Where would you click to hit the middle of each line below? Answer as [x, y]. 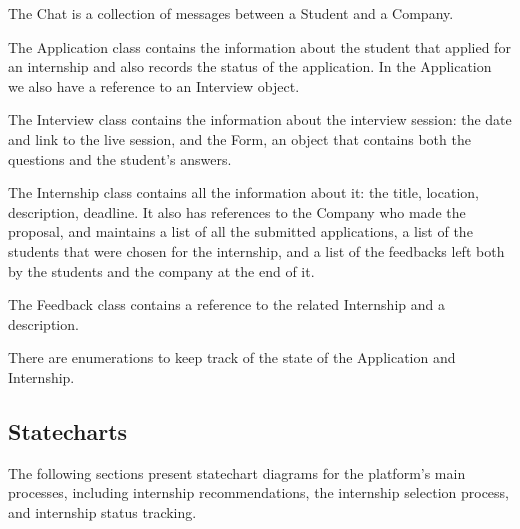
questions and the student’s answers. [120, 158]
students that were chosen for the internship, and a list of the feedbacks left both [256, 250]
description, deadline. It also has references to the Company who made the [237, 211]
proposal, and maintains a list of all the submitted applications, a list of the [240, 231]
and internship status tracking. [102, 511]
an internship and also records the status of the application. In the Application [250, 66]
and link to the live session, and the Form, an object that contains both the [239, 138]
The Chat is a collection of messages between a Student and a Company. [231, 13]
